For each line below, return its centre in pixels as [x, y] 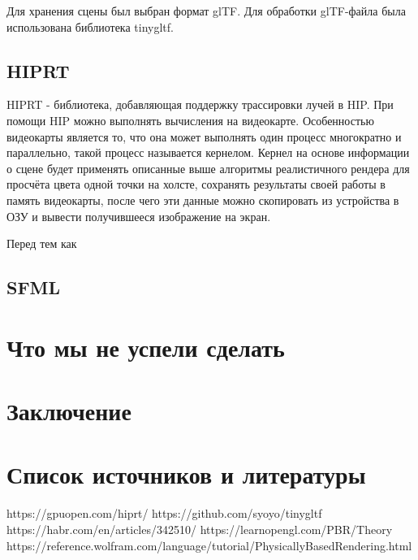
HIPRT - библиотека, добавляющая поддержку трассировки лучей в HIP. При [200, 104]
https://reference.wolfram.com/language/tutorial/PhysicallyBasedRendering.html [209, 545]
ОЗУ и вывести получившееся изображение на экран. [139, 216]
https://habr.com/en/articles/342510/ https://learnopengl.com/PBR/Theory [200, 529]
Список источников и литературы [186, 474]
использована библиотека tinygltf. [90, 26]
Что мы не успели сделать [146, 347]
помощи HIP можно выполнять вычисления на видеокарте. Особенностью [190, 120]
